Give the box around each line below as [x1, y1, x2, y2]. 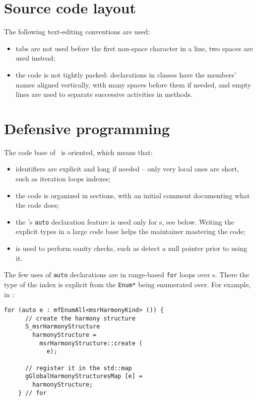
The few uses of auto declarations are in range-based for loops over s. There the [4, 269, 250, 280]
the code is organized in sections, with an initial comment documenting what [15, 190, 250, 200]
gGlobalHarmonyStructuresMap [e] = [25, 373, 143, 380]
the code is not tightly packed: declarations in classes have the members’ [15, 69, 237, 80]
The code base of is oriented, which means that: [4, 147, 153, 157]
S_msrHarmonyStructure [25, 323, 100, 330]
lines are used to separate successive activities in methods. [15, 89, 193, 99]
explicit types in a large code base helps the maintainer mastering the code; [15, 226, 246, 237]
